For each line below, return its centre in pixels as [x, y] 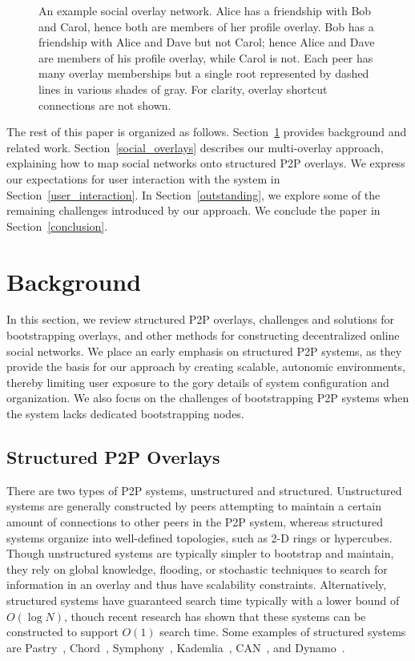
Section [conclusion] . [57, 226]
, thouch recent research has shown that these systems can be [215, 616]
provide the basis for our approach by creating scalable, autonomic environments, [206, 367]
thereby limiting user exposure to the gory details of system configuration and [198, 382]
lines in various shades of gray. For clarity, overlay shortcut [183, 89]
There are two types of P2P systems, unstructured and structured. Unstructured [204, 490]
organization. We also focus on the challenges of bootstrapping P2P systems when [208, 398]
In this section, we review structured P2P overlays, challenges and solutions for [201, 319]
